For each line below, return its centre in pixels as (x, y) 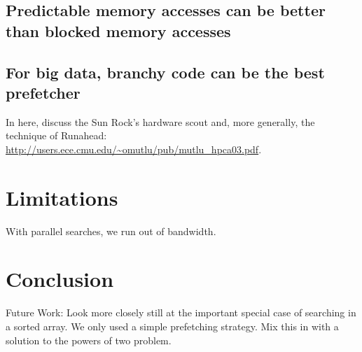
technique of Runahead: (56, 135)
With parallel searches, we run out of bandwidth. (111, 231)
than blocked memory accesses (118, 30)
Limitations (62, 197)
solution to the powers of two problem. (89, 340)
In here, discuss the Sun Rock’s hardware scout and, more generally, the (160, 121)
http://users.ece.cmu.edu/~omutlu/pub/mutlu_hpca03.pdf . (134, 149)
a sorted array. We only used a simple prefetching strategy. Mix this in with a (172, 326)
